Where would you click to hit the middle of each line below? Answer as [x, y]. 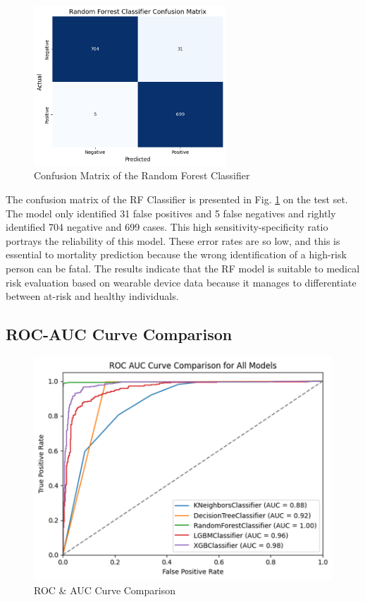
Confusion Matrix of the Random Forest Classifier [142, 175]
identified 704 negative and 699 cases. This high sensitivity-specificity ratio [167, 227]
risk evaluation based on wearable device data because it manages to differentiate [181, 282]
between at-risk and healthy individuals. [92, 296]
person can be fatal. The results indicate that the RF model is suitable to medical [183, 268]
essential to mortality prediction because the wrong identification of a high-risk [176, 254]
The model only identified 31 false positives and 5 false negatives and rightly [171, 213]
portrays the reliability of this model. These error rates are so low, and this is [173, 240]
